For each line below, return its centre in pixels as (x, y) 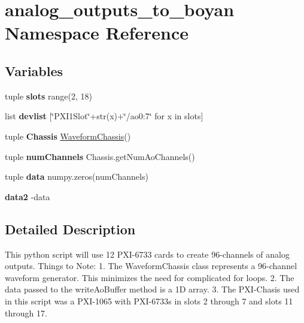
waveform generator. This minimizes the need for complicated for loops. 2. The (150, 277)
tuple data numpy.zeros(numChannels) (77, 176)
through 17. (26, 313)
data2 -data (28, 196)
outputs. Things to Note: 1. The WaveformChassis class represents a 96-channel (151, 266)
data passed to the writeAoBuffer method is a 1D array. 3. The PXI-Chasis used (152, 289)
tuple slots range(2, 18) (48, 96)
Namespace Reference (97, 33)
